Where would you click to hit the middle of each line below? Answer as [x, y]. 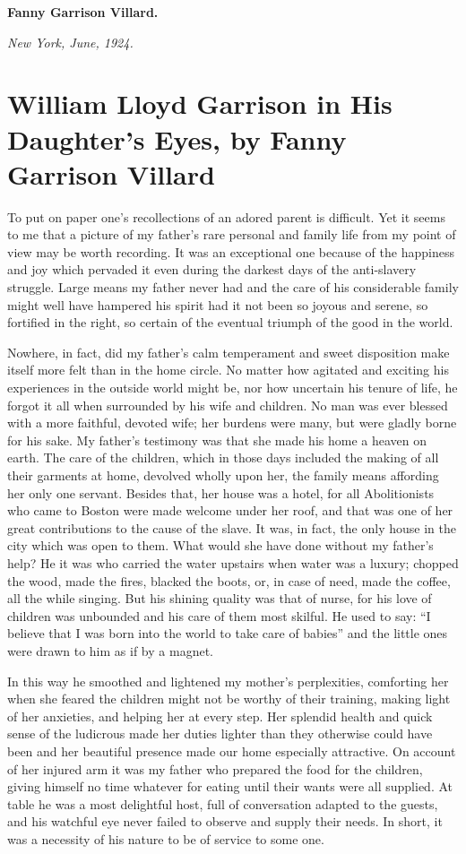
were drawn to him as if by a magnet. [110, 650]
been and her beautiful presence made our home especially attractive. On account [232, 750]
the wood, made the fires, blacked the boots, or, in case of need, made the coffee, [229, 580]
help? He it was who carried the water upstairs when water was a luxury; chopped [233, 562]
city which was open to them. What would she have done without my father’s [220, 545]
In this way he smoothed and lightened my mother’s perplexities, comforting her [228, 681]
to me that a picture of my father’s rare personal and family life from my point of [232, 234]
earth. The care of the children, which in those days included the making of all [223, 457]
